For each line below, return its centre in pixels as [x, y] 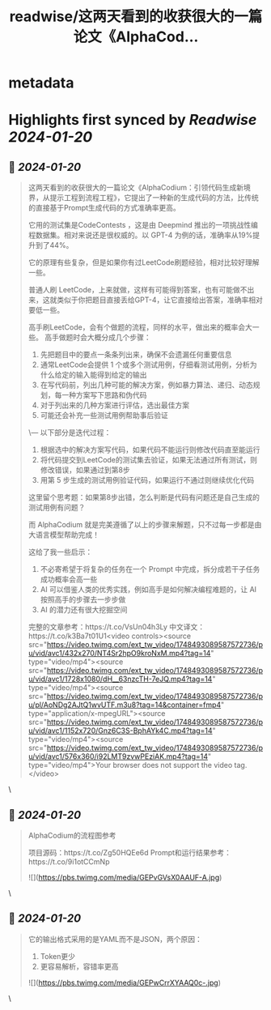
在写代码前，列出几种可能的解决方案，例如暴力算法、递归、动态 [146, 385]
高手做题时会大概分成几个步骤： [97, 338]
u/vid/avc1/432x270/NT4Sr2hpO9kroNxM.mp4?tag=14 [119, 654]
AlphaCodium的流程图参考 [72, 835]
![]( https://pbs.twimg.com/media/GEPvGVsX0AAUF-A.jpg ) [125, 877]
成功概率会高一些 [69, 579]
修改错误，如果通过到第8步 [85, 470]
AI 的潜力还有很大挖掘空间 [84, 610]
